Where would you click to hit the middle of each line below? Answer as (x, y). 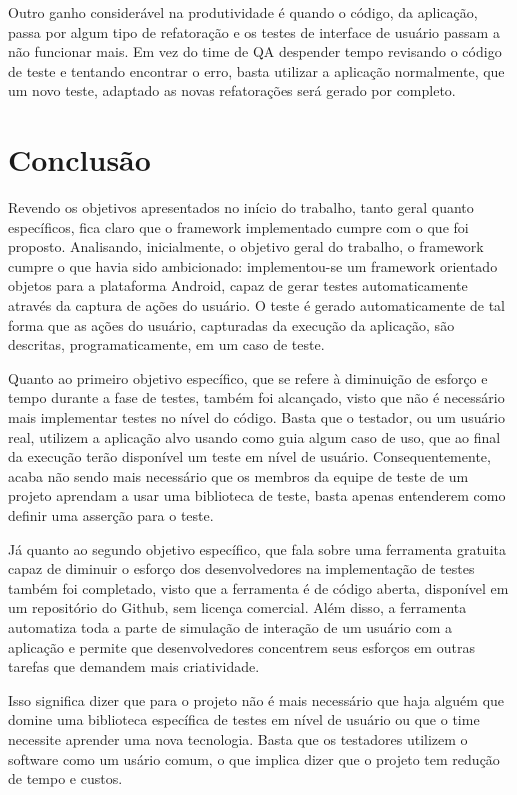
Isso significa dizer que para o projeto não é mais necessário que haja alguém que (256, 699)
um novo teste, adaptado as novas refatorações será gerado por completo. (232, 90)
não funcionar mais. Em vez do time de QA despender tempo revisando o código (255, 51)
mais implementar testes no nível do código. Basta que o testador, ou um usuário (256, 417)
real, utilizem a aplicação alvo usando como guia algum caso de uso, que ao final (254, 436)
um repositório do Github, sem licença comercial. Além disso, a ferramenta (237, 607)
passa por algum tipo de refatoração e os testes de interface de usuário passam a (254, 31)
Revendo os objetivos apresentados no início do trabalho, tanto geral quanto (241, 207)
